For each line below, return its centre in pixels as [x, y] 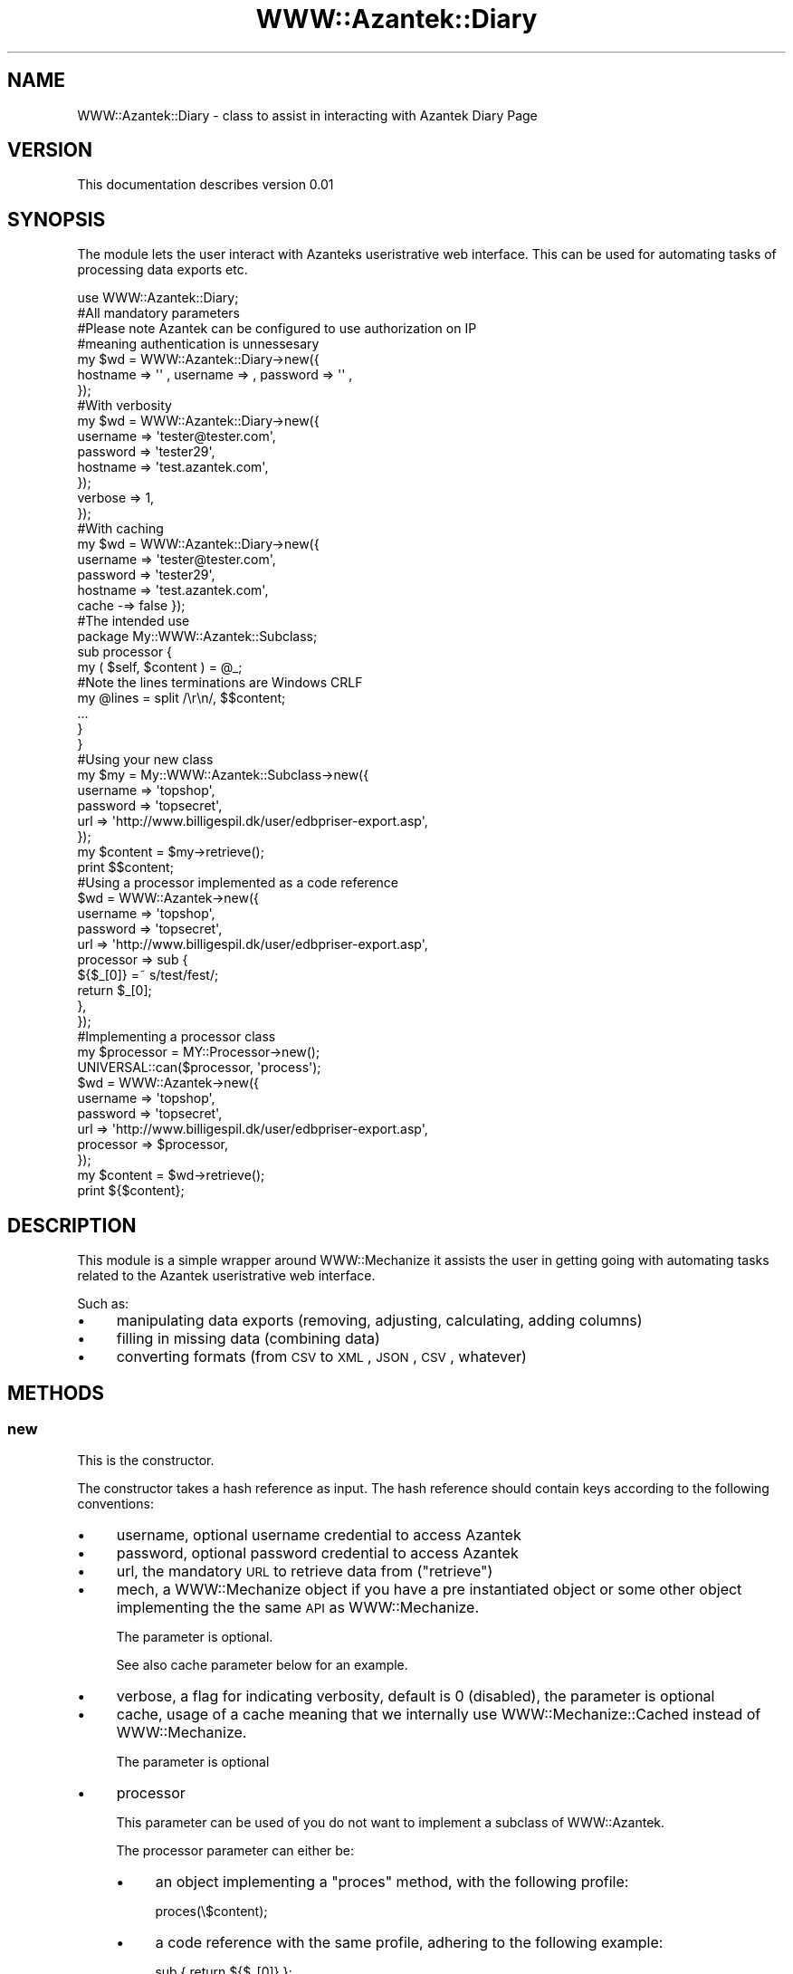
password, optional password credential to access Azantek [317, 1553]
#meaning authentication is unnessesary [198, 344]
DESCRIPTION [72, 1225]
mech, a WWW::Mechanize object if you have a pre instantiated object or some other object [429, 1590]
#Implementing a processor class [177, 1037]
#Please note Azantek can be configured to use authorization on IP [277, 329]
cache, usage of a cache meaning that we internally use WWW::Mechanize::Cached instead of [439, 1715]
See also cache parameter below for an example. [262, 1665]
